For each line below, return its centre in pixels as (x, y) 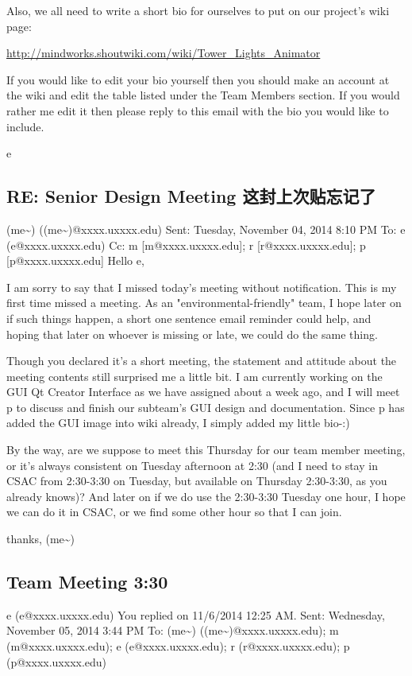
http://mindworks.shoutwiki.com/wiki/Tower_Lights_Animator (164, 53)
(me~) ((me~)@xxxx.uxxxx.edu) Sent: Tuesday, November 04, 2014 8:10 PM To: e (206, 229)
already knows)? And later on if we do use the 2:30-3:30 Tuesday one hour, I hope (206, 496)
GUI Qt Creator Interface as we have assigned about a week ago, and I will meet (203, 392)
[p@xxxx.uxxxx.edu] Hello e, (75, 260)
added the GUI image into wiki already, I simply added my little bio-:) (178, 423)
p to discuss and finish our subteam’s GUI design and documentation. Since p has (206, 407)
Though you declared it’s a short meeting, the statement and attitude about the (202, 361)
